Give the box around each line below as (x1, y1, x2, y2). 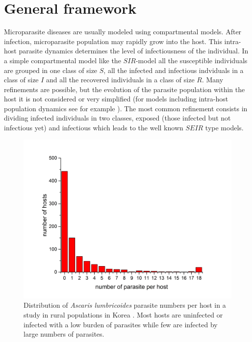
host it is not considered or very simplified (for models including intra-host (4, 94, 228, 104)
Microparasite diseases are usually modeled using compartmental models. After (4, 26, 242, 37)
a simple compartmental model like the (4, 55, 121, 65)
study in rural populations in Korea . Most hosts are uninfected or (24, 310, 223, 320)
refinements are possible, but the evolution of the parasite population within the (4, 84, 245, 94)
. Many (202, 74, 224, 85)
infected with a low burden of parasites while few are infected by (24, 319, 218, 329)
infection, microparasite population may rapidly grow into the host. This (4, 36, 222, 46)
